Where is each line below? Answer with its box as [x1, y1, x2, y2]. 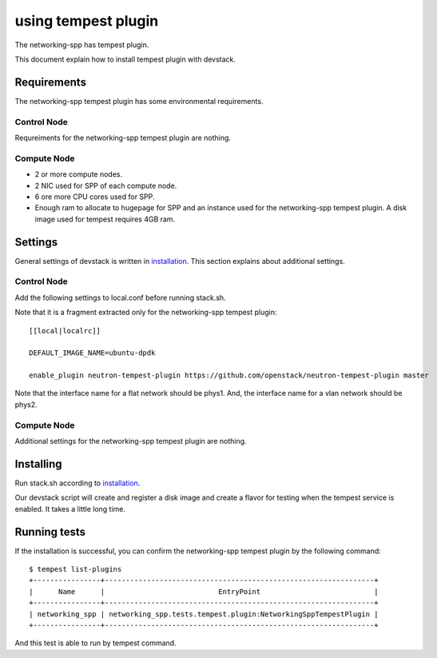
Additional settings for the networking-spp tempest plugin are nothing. [14, 437, 247, 445]
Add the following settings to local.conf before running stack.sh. [14, 293, 227, 302]
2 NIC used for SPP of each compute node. [34, 181, 177, 190]
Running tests [14, 524, 86, 539]
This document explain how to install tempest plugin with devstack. [14, 54, 236, 64]
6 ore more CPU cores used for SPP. [34, 192, 155, 201]
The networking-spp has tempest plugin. [14, 40, 149, 50]
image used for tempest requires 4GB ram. [34, 214, 176, 224]
